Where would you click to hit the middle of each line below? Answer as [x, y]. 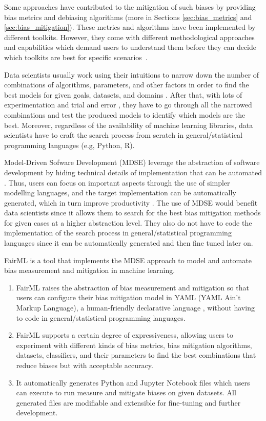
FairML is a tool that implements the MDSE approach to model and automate [128, 260]
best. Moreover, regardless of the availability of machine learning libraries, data [129, 125]
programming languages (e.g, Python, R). [69, 145]
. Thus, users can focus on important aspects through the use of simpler [117, 182]
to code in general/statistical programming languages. [101, 317]
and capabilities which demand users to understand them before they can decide [130, 47]
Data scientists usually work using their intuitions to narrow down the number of [132, 74]
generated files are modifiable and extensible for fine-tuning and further [128, 402]
